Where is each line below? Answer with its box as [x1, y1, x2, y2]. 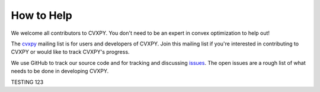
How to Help [11, 9, 72, 22]
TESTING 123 [11, 78, 44, 86]
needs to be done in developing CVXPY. [11, 68, 109, 75]
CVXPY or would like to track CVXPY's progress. [11, 48, 130, 55]
